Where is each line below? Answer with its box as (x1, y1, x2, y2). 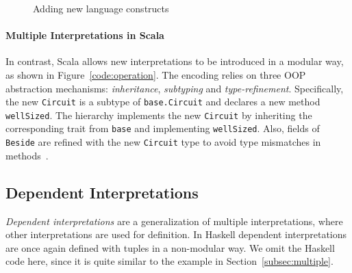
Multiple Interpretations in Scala (5, 28, 164, 42)
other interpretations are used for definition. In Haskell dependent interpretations (5, 227, 347, 242)
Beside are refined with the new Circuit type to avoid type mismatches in (5, 135, 321, 149)
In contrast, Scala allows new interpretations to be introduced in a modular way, (5, 54, 344, 68)
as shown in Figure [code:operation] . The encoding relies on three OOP (5, 67, 306, 81)
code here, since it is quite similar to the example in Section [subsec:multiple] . (5, 254, 334, 268)
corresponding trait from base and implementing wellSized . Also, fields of (5, 121, 320, 135)
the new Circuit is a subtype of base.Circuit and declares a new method (5, 94, 320, 109)
